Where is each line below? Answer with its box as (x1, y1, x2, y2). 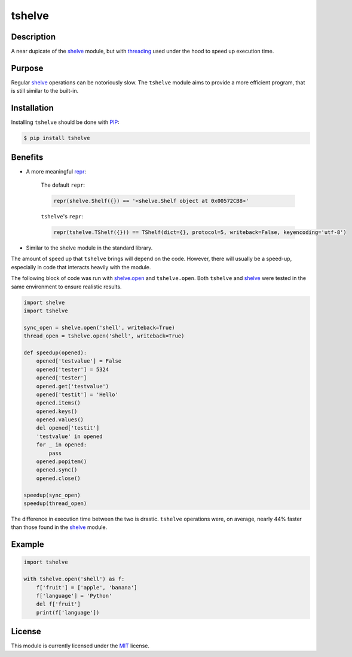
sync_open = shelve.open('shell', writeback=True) (23, 324, 176, 331)
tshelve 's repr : (41, 213, 84, 220)
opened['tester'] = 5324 (36, 366, 109, 373)
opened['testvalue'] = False (36, 358, 122, 364)
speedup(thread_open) (23, 500, 87, 507)
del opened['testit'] (36, 425, 100, 431)
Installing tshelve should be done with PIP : (11, 118, 120, 126)
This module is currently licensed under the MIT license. (11, 642, 149, 649)
